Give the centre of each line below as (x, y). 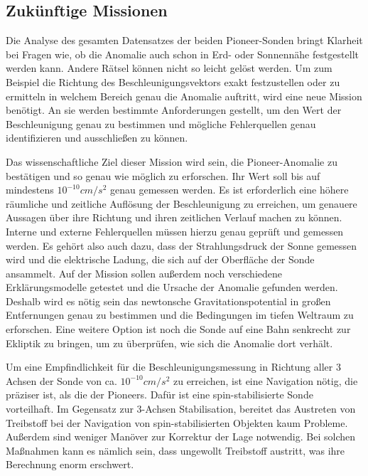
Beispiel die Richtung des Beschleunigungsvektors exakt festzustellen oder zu (173, 81)
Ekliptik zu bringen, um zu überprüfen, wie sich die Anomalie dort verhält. (169, 343)
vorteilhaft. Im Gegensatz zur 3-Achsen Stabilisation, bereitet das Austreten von (181, 409)
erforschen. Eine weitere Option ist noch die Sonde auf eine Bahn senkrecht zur (178, 329)
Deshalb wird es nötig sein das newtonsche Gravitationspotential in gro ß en (168, 301)
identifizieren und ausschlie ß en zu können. (97, 138)
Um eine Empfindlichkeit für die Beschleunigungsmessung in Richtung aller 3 (173, 367)
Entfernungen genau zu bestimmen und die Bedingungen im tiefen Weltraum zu (180, 315)
